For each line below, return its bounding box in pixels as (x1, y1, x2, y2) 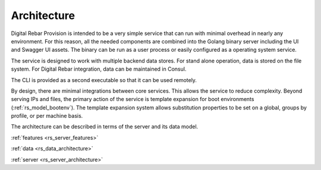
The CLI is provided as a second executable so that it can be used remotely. (11, 76, 197, 83)
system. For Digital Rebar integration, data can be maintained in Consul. (11, 65, 187, 73)
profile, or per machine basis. (11, 112, 83, 119)
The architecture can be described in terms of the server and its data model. (11, 123, 199, 130)
